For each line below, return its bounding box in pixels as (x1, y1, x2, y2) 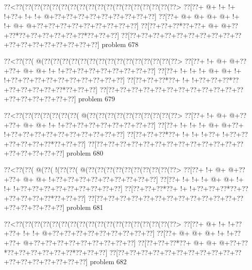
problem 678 (101, 39, 138, 49)
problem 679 (78, 94, 115, 104)
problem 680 (67, 148, 103, 158)
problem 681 (67, 202, 103, 212)
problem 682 (90, 256, 127, 267)
